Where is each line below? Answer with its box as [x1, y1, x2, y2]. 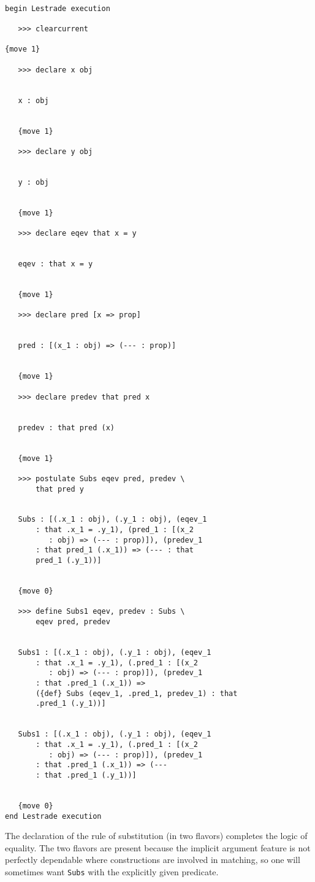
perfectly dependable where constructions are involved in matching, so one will [5, 853, 300, 866]
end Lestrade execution [5, 811, 102, 821]
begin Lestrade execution [5, 4, 110, 13]
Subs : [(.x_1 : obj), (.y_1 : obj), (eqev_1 [18, 515, 207, 524]
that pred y [36, 484, 84, 493]
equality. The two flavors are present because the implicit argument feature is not [5, 841, 311, 854]
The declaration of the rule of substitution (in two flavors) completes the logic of [5, 829, 308, 842]
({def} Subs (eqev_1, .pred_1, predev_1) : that [36, 689, 238, 698]
